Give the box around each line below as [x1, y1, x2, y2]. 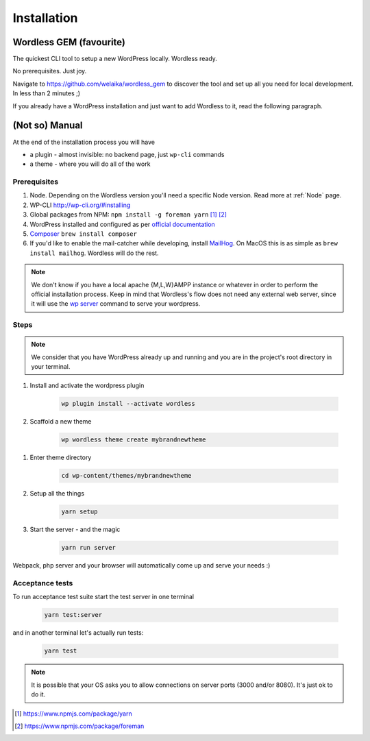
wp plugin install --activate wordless [61, 400, 195, 408]
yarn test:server [44, 611, 103, 619]
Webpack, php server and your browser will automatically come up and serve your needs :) [12, 561, 271, 570]
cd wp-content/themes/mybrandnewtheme [61, 472, 192, 480]
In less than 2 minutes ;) [12, 89, 81, 97]
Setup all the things [29, 489, 85, 498]
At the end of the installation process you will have [12, 138, 156, 146]
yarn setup [61, 508, 98, 515]
